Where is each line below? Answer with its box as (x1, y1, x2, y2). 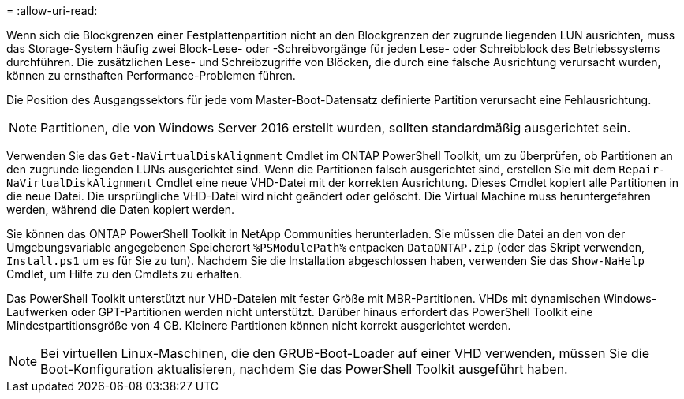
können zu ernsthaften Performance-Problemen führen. (6, 69, 296, 82)
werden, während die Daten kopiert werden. (6, 203, 235, 216)
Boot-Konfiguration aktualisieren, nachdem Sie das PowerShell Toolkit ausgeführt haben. (40, 361, 568, 377)
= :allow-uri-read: (6, 4, 98, 17)
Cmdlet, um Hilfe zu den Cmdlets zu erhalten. (6, 267, 243, 281)
